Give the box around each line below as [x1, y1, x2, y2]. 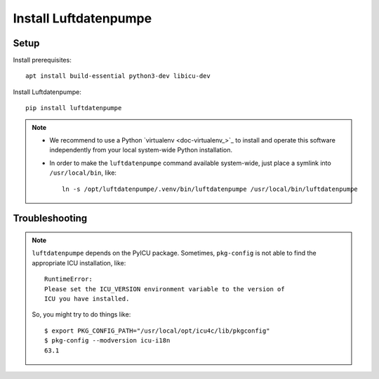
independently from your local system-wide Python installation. [49, 146, 233, 154]
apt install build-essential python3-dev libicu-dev [25, 72, 211, 80]
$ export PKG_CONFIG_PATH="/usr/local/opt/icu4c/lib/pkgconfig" [44, 326, 270, 335]
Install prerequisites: [13, 56, 72, 65]
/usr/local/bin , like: [49, 168, 117, 177]
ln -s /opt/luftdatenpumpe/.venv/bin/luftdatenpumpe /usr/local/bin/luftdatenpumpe [62, 185, 358, 193]
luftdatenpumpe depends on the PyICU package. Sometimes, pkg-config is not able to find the [32, 249, 317, 258]
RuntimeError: [44, 275, 93, 284]
